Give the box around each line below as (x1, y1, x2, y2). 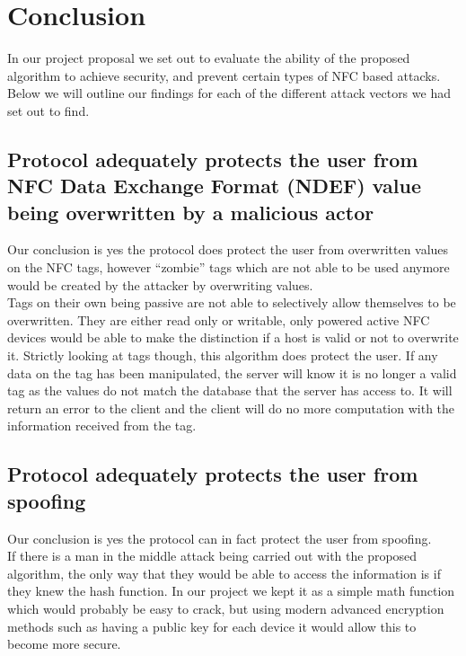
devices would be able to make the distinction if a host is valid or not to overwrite (7, 328, 459, 347)
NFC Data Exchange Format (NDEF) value (7, 172, 421, 199)
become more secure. (7, 634, 121, 653)
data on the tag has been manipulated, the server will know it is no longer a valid (7, 363, 457, 382)
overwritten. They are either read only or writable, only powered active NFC (7, 310, 430, 329)
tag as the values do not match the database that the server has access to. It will (7, 381, 453, 400)
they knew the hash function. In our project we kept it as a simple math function (7, 581, 455, 600)
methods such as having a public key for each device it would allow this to (7, 616, 417, 635)
